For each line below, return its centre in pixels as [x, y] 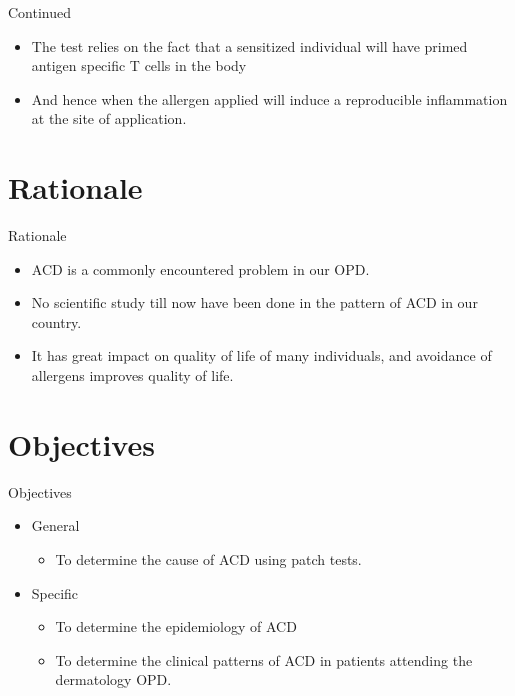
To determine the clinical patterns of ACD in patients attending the [264, 659]
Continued [40, 12]
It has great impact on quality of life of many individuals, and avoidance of [261, 355]
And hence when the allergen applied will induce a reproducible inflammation [269, 98]
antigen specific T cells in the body [139, 65]
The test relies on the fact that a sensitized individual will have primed [249, 45]
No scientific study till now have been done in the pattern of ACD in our [254, 302]
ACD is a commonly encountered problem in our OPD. [200, 268]
